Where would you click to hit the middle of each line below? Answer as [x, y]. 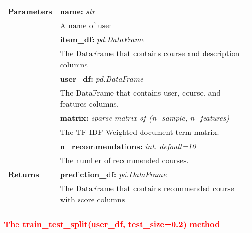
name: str [77, 11]
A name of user [86, 25]
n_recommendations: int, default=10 [128, 146]
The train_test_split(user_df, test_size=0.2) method [112, 224]
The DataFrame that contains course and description [150, 53]
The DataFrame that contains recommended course [147, 188]
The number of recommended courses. [124, 160]
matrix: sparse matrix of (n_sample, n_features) [144, 118]
